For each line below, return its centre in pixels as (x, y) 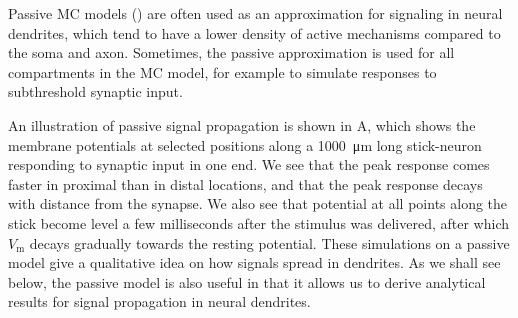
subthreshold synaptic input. (95, 91)
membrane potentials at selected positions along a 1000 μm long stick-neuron (245, 144)
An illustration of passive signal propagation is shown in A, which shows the (242, 124)
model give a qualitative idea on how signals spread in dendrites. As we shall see (254, 262)
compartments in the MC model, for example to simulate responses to (222, 71)
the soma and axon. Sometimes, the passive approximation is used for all (231, 52)
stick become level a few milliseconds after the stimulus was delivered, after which (259, 222)
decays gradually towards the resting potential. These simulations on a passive (269, 242)
